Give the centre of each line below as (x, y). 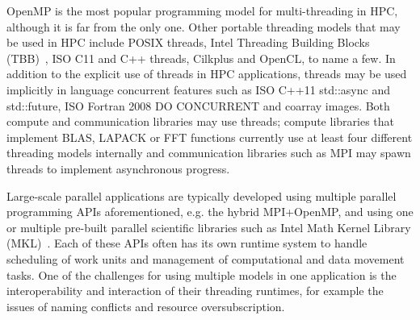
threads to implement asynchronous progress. (118, 168)
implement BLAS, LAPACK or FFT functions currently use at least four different (210, 137)
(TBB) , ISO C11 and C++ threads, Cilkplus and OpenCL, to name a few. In (201, 58)
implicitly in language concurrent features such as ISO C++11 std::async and (198, 89)
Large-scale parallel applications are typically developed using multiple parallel (202, 195)
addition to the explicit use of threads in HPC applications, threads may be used (207, 74)
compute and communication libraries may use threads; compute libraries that (201, 121)
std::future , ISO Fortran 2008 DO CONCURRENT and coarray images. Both (198, 105)
